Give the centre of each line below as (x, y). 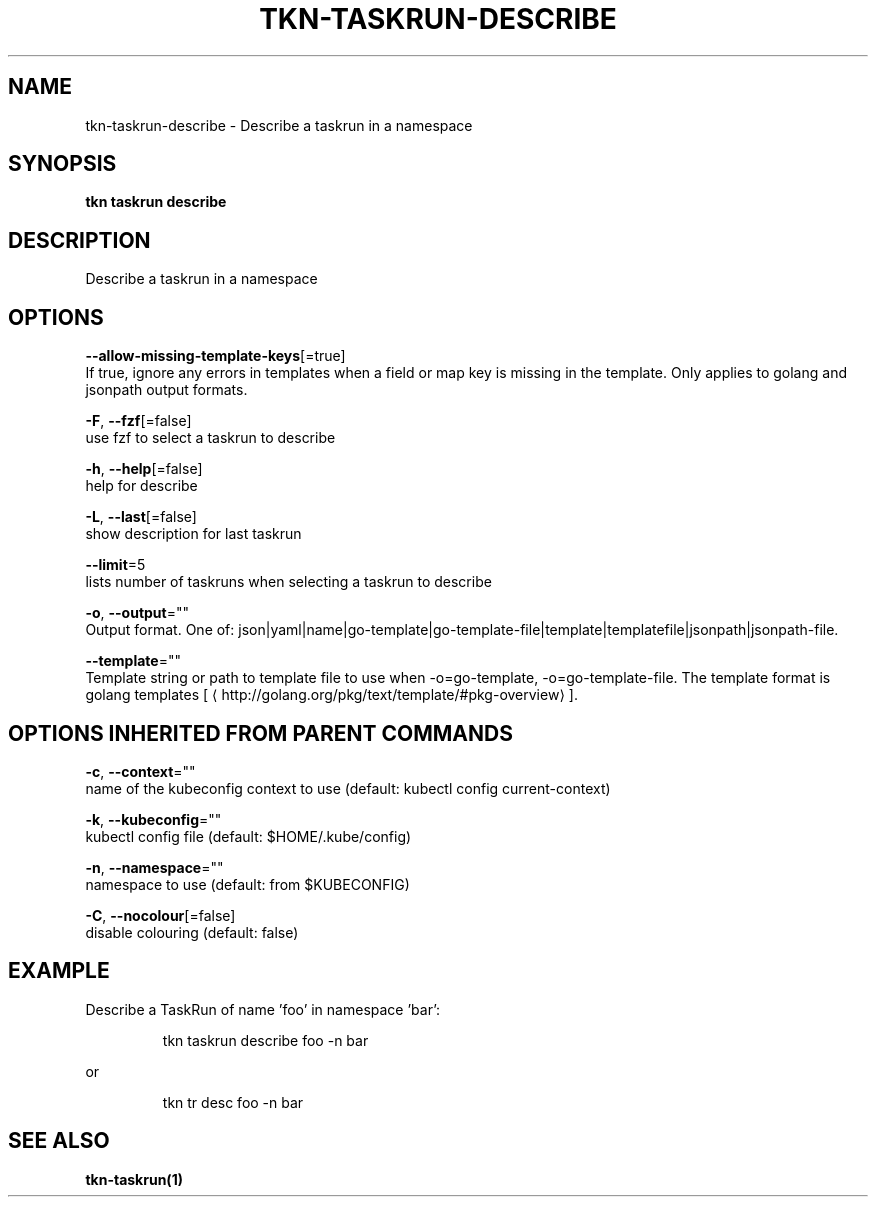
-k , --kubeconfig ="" (153, 819)
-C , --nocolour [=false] (160, 915)
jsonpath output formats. (166, 390)
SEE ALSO (59, 1141)
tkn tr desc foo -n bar (233, 1102)
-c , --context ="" (140, 771)
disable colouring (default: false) (192, 932)
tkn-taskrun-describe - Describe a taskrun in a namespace (279, 125)
